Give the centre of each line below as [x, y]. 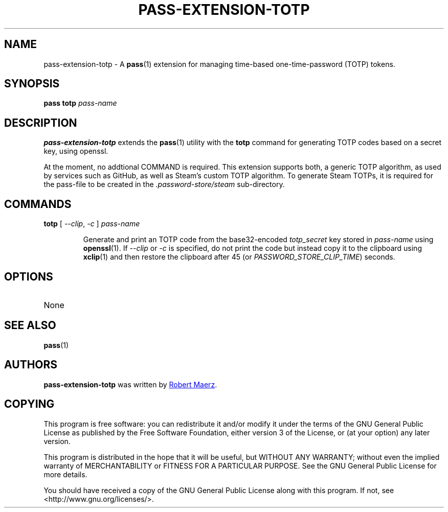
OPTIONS [29, 276]
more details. [65, 474]
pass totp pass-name [80, 103]
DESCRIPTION [41, 123]
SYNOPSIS [32, 84]
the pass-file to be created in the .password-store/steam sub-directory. [164, 184]
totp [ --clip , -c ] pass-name [92, 224]
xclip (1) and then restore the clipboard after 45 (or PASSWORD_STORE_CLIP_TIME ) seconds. [239, 257]
